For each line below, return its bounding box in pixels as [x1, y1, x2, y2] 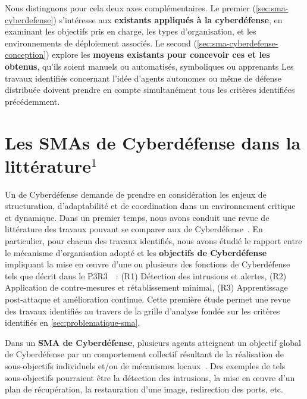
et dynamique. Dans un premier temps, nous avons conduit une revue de [5, 211, 270, 223]
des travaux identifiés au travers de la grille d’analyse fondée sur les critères [5, 304, 280, 317]
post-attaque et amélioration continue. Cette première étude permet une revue [5, 293, 291, 305]
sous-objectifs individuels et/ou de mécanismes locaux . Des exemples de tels [5, 359, 286, 372]
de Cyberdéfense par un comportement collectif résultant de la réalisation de [5, 348, 284, 360]
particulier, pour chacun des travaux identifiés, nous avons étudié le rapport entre [5, 235, 302, 247]
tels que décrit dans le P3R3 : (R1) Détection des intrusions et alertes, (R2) [5, 269, 287, 282]
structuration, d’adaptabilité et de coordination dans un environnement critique [5, 199, 296, 212]
